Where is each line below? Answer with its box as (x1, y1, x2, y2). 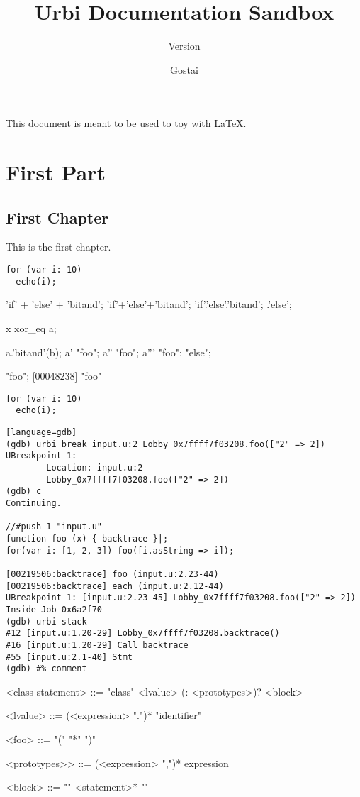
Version (168, 38, 201, 53)
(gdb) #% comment (6, 664, 87, 674)
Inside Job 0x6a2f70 (6, 604, 103, 615)
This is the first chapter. (6, 239, 111, 254)
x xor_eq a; (6, 320, 57, 335)
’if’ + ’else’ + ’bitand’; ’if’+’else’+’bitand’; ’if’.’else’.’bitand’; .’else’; (6, 297, 292, 312)
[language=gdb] (6, 427, 77, 438)
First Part (6, 158, 106, 187)
